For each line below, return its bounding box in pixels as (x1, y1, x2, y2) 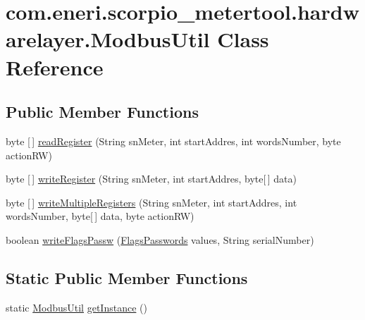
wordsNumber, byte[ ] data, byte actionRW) (6, 209, 194, 223)
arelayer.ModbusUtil (6, 25, 210, 54)
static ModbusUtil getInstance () (6, 300, 147, 314)
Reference (6, 52, 104, 81)
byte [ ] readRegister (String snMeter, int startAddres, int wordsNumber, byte (6, 133, 341, 148)
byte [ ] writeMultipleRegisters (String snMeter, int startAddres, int (6, 195, 297, 209)
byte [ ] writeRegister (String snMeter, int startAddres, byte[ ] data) (6, 171, 297, 186)
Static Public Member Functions (6, 266, 248, 288)
